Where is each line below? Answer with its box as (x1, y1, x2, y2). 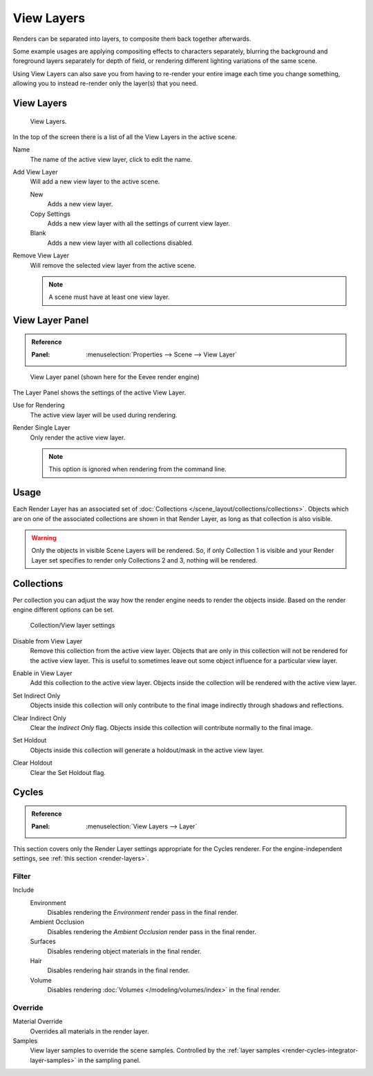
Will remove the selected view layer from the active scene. (30, 261, 197, 269)
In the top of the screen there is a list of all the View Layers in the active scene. (12, 132, 238, 141)
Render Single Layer (12, 423, 70, 432)
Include (12, 886, 35, 894)
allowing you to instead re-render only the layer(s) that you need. (12, 80, 198, 88)
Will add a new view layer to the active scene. (30, 177, 160, 186)
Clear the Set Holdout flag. (30, 768, 106, 776)
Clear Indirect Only (12, 713, 66, 722)
